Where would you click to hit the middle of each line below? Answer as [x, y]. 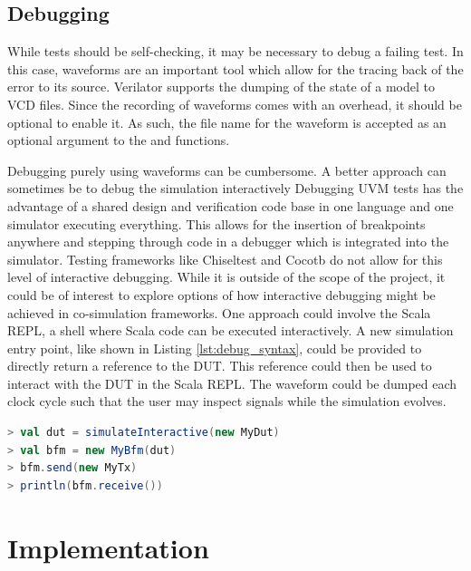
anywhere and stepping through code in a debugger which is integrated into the [228, 242]
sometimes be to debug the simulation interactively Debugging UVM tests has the [235, 188]
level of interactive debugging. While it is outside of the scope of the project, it [226, 277]
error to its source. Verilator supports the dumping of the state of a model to [221, 87]
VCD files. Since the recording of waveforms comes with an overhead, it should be [235, 104]
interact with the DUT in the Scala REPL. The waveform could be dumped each [232, 383]
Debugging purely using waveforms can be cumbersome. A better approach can [227, 170]
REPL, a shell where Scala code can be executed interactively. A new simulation [231, 330]
